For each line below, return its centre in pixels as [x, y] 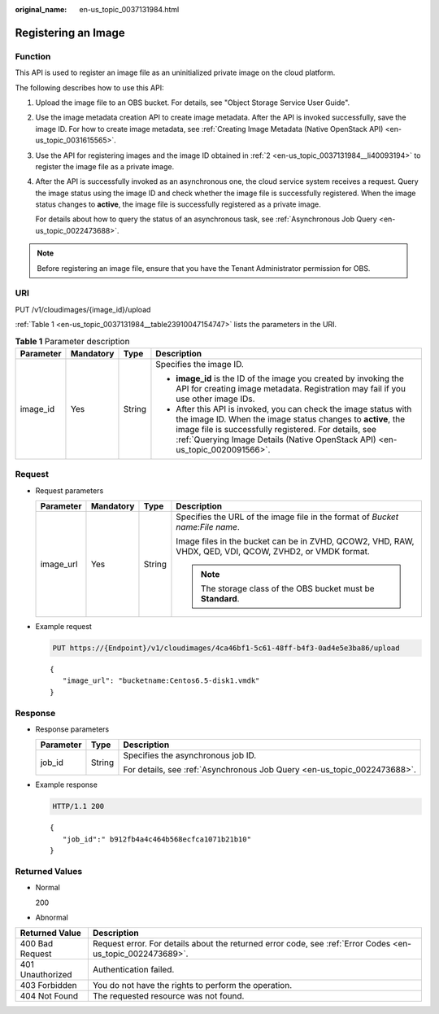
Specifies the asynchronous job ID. [190, 755]
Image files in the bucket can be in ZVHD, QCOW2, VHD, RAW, [295, 541]
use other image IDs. [215, 399]
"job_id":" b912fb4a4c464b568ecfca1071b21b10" [157, 839]
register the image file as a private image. [105, 166]
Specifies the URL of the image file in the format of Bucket [287, 517]
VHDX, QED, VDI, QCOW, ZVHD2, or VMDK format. [273, 552]
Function [33, 56]
